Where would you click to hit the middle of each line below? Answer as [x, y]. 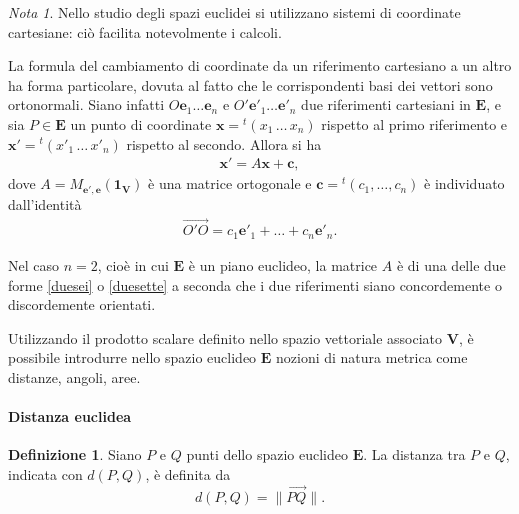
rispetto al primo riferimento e [414, 123]
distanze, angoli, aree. [74, 376]
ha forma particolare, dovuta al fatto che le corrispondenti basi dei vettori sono [250, 84]
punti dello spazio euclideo [267, 454]
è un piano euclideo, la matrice [283, 264]
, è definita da [188, 473]
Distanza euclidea [70, 416]
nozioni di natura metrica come [372, 357]
